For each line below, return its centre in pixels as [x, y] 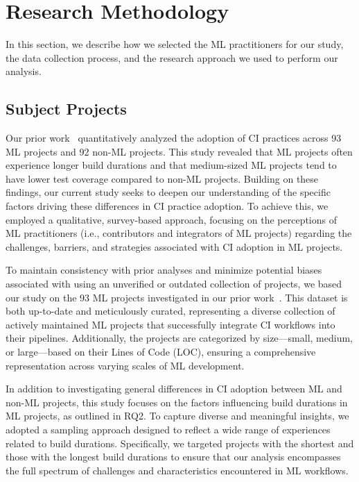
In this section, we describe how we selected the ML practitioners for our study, [175, 44]
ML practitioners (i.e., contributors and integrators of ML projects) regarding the [179, 233]
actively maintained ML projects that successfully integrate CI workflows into [170, 324]
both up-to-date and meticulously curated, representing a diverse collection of [170, 311]
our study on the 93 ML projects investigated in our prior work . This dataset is [177, 297]
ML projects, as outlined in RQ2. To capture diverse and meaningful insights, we [177, 416]
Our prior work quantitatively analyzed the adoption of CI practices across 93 [174, 138]
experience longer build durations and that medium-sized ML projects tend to [171, 165]
